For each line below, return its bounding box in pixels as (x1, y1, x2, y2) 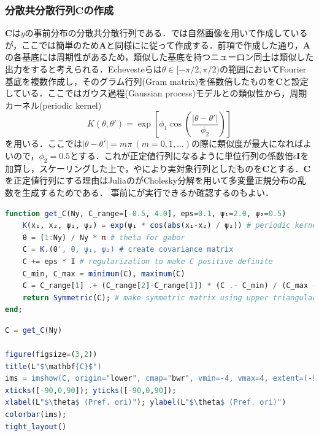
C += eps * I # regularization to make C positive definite (22, 257, 273, 266)
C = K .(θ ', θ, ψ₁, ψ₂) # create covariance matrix (22, 245, 234, 254)
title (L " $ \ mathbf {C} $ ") (5, 362, 102, 371)
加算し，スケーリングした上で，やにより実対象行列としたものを (5, 162, 263, 174)
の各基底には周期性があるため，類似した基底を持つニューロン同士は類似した (5, 50, 314, 63)
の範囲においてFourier (219, 63, 307, 75)
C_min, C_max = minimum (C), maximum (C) (22, 269, 185, 278)
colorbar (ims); (5, 410, 67, 419)
